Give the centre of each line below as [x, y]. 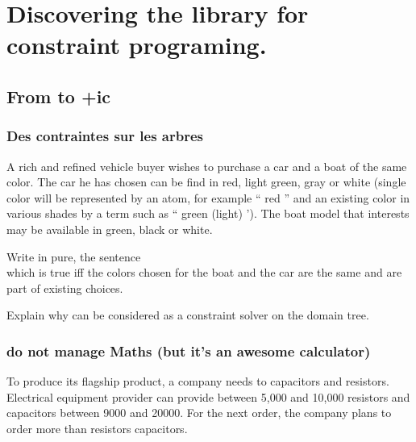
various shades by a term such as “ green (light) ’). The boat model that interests [208, 213]
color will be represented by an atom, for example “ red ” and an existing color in [208, 197]
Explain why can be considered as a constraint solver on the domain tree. [188, 315]
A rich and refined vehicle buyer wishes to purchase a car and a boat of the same [207, 166]
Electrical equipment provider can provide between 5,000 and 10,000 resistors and [208, 396]
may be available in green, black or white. [110, 229]
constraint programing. [137, 45]
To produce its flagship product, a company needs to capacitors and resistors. [198, 381]
